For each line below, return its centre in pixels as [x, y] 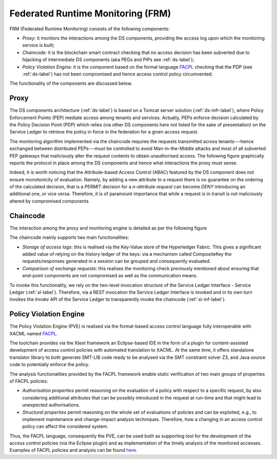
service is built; [38, 45]
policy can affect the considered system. [65, 427]
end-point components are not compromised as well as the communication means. [110, 276]
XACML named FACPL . [34, 333]
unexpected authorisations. [51, 405]
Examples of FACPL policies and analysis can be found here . [73, 450]
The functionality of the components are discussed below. [71, 83]
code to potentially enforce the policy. [50, 365]
